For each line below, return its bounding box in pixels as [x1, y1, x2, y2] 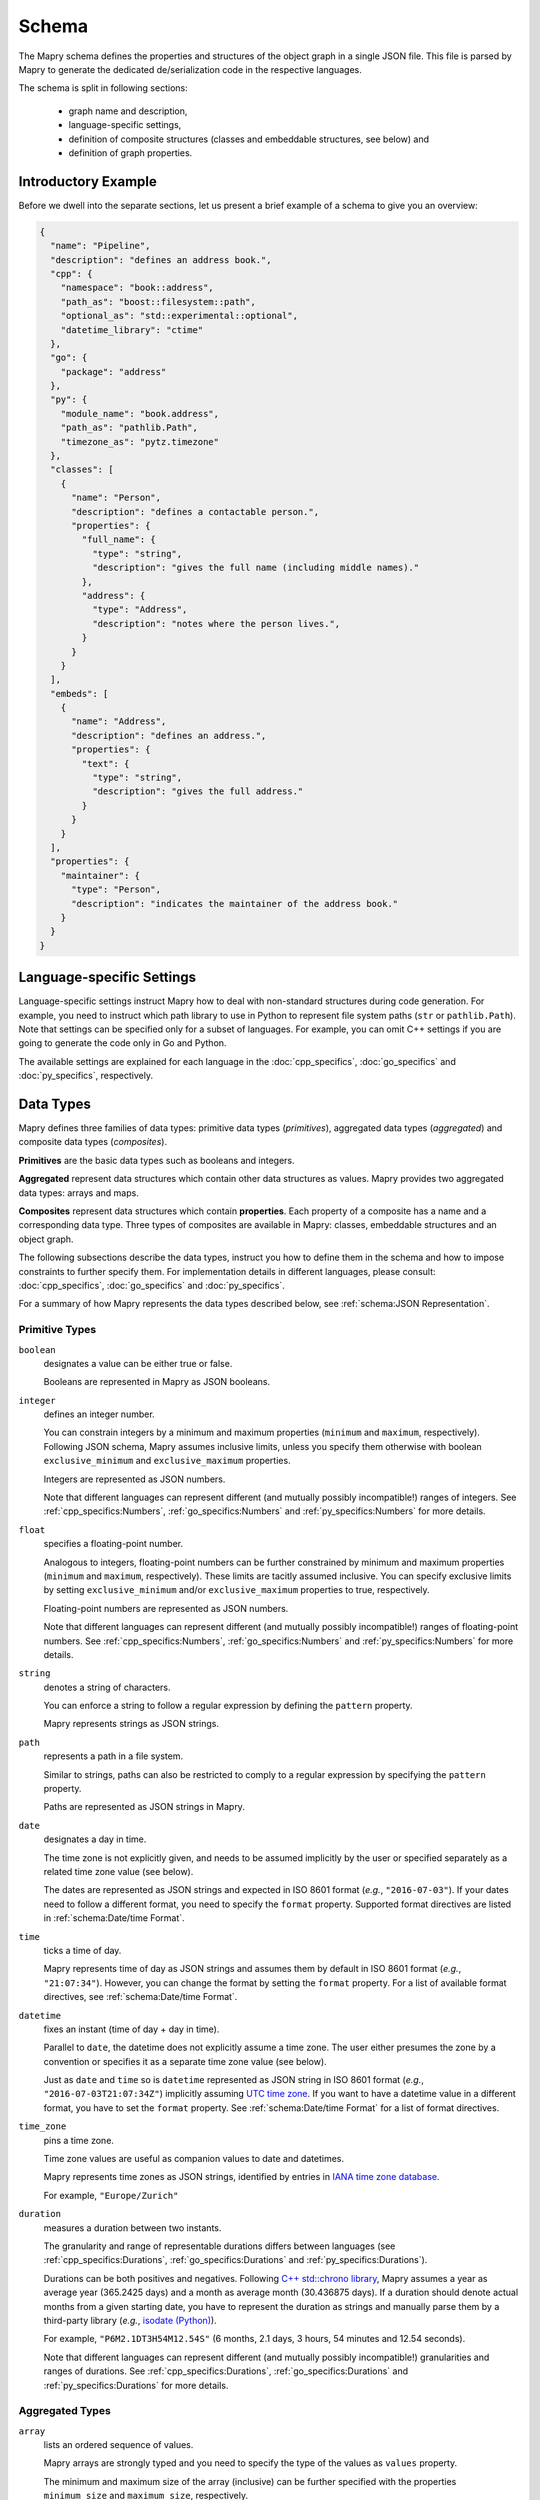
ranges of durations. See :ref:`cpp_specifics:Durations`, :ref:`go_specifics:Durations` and [43, 2365, 409, 2377]
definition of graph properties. [68, 146, 193, 159]
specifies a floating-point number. [43, 1538, 184, 1550]
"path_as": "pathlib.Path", [60, 422, 199, 434]
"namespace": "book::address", [60, 282, 214, 294]
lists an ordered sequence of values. [43, 2439, 194, 2451]
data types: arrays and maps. [18, 1186, 139, 1199]
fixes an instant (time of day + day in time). [43, 2023, 220, 2035]
